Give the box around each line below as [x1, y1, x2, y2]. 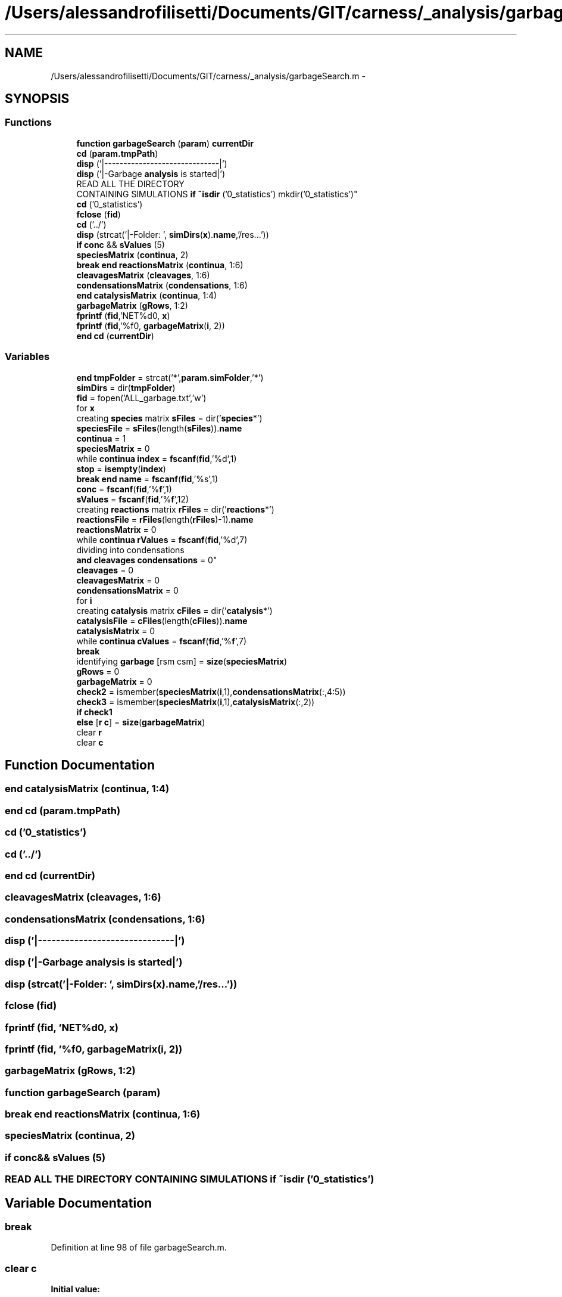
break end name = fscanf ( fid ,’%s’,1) [76, 473, 218, 484]
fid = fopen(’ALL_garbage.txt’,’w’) [76, 392, 207, 403]
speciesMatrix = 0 [76, 443, 150, 454]
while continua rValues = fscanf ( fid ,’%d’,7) [76, 534, 248, 545]
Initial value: [51, 1284, 100, 1295]
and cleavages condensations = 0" [76, 554, 217, 565]
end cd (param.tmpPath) [5, 804, 121, 817]
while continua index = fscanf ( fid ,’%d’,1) [76, 453, 237, 464]
